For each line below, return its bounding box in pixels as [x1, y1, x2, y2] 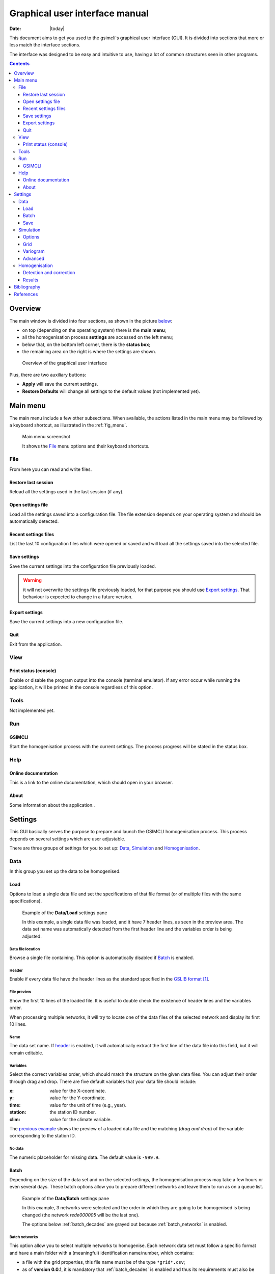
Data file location [9, 946, 40, 951]
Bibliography [14, 284, 41, 290]
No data [9, 1146, 24, 1151]
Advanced [23, 255, 44, 261]
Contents [9, 61, 30, 67]
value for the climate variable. [49, 1116, 112, 1122]
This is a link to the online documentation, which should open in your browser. [9, 780, 173, 786]
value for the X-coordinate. [49, 1087, 106, 1094]
